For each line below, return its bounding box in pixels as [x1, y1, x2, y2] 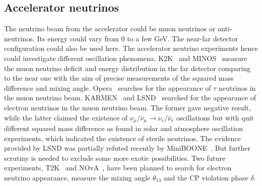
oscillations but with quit [176, 112, 254, 122]
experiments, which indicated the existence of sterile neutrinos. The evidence [4, 133, 241, 143]
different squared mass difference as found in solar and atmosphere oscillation [4, 123, 243, 133]
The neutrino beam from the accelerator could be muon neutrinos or [4, 23, 216, 34]
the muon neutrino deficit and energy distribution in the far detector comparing [4, 63, 251, 73]
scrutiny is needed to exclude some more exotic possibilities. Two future [4, 152, 226, 163]
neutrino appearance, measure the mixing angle [4, 172, 151, 182]
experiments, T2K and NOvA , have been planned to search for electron [4, 162, 232, 173]
